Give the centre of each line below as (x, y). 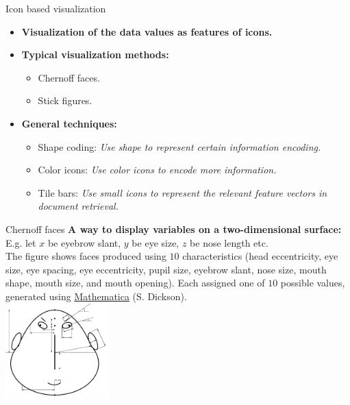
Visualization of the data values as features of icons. (147, 31)
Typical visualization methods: (95, 54)
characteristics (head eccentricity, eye (260, 256)
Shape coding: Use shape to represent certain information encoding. (179, 146)
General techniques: (69, 123)
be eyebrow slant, (84, 242)
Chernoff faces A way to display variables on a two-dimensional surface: (174, 229)
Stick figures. (65, 100)
